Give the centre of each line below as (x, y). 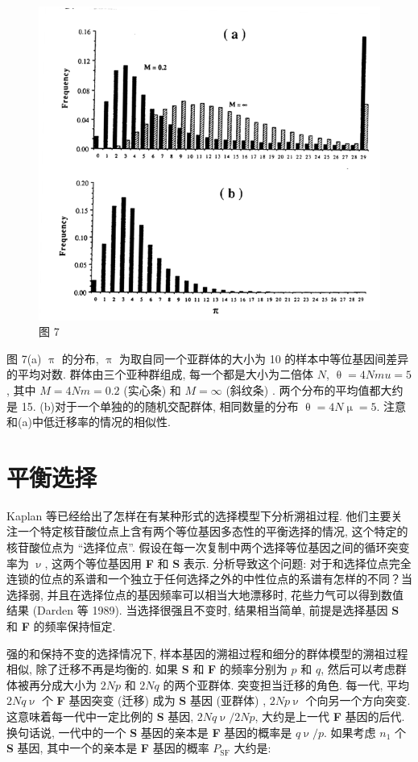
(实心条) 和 (152, 389)
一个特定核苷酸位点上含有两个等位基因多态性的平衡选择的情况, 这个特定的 (213, 531)
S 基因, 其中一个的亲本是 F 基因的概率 (108, 748)
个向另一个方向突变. (358, 700)
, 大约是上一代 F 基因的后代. (330, 716)
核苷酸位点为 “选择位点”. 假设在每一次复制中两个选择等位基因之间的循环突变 (208, 547)
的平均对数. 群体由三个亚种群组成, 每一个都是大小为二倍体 (160, 374)
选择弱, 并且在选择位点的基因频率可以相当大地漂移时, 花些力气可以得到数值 (205, 594)
